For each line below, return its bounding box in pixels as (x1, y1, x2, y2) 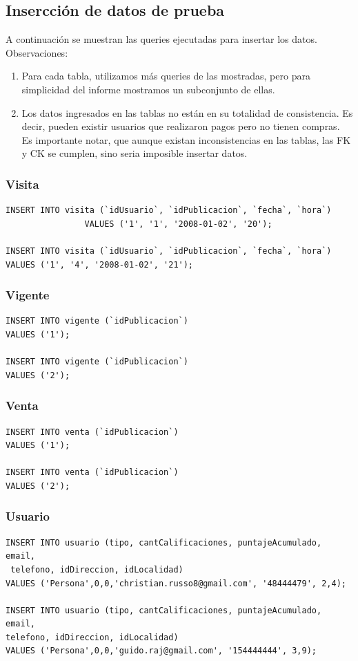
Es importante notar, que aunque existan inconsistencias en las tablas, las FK (21, 132, 351, 147)
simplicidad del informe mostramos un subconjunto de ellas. (21, 82, 275, 96)
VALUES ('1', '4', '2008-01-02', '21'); (6, 259, 194, 270)
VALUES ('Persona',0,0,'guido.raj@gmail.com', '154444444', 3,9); (6, 646, 317, 656)
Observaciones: (6, 45, 68, 59)
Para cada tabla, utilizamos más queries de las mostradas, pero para (21, 68, 310, 83)
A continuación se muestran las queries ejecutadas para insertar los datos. (6, 32, 317, 46)
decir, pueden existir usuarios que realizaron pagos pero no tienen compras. (21, 119, 340, 133)
